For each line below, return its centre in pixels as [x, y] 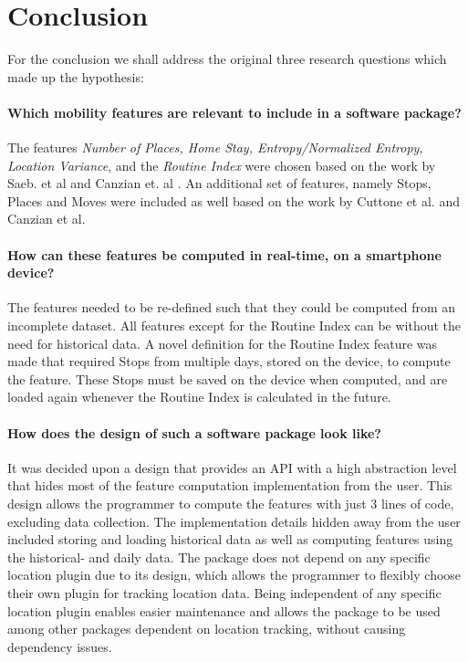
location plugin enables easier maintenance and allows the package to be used [224, 610]
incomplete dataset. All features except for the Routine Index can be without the [234, 326]
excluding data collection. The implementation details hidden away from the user [234, 521]
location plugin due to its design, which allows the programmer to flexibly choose [234, 575]
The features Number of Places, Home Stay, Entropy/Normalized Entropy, [215, 147]
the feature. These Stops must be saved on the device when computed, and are [228, 378]
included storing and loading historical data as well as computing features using [230, 539]
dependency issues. [60, 646]
